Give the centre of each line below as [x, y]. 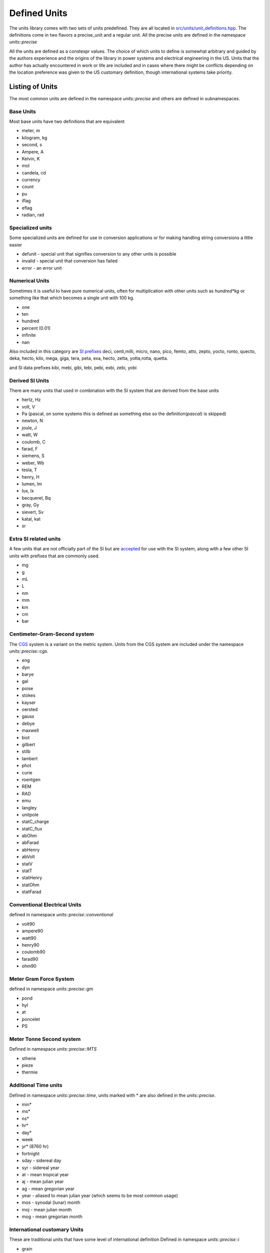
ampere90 [32, 931]
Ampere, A [33, 152]
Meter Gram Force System [42, 979]
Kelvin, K [31, 158]
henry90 [30, 945]
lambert [30, 758]
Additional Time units [36, 1085]
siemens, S [33, 456]
